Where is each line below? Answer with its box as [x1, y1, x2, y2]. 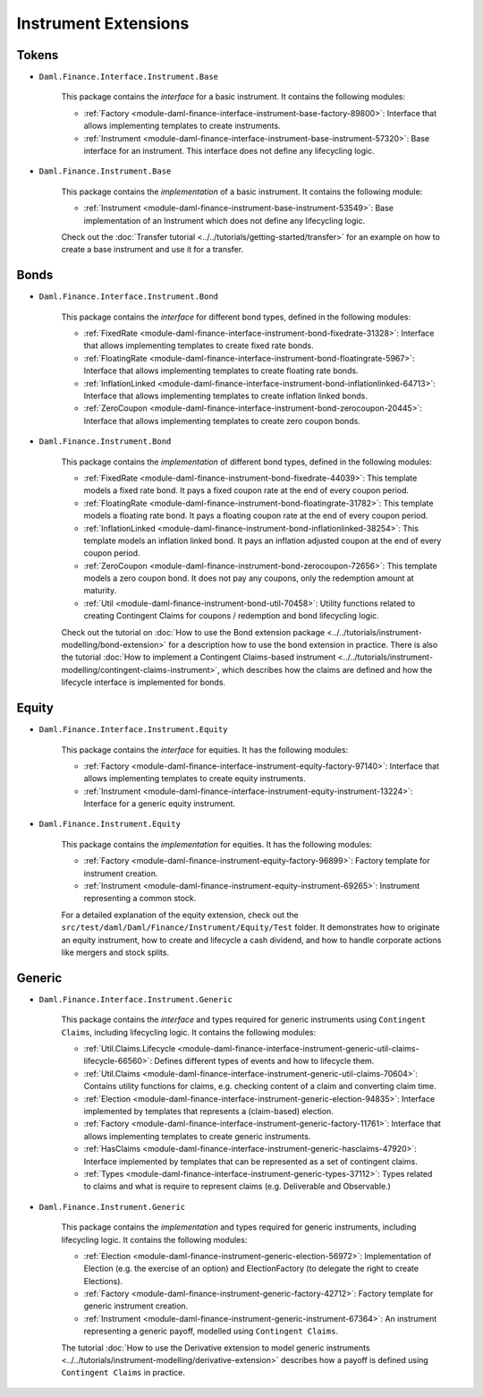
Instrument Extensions [16, 13, 190, 33]
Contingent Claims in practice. [61, 1367, 185, 1378]
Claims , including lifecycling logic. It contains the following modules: [61, 1026, 317, 1037]
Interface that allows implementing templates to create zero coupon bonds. [83, 415, 361, 426]
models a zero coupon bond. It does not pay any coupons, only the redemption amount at [83, 573, 415, 584]
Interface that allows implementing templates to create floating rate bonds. [83, 365, 359, 376]
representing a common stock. [83, 893, 197, 904]
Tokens [16, 47, 59, 63]
